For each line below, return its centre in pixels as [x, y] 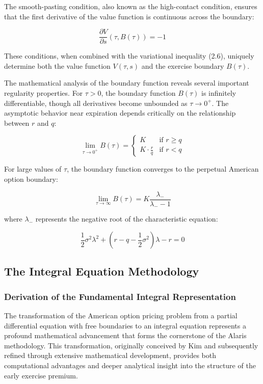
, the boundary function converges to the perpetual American [163, 169]
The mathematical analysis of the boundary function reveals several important [127, 83]
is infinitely [219, 93]
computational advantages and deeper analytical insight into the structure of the [130, 365]
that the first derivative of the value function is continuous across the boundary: [129, 16]
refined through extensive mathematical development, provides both [110, 355]
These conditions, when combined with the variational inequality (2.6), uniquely [129, 56]
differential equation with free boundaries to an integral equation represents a [125, 325]
